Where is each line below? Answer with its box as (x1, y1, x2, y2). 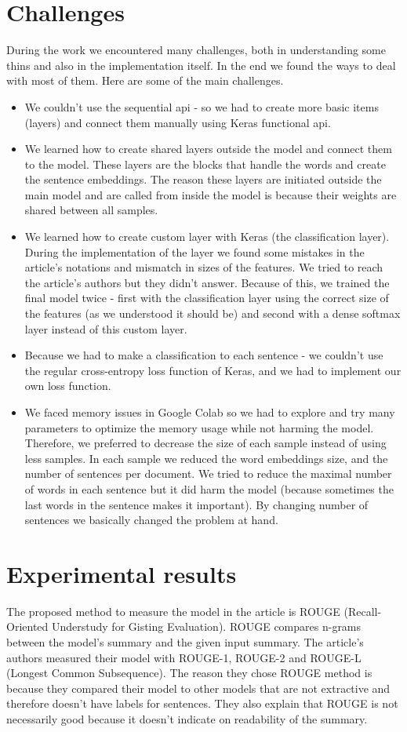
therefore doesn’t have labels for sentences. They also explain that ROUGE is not (6, 695, 398, 712)
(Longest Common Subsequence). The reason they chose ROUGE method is (6, 665, 372, 681)
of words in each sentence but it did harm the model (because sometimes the (24, 480, 394, 497)
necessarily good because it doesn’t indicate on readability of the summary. (6, 711, 368, 727)
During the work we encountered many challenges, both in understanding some (6, 42, 386, 58)
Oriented (6, 618, 49, 635)
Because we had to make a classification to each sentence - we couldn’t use (24, 347, 383, 363)
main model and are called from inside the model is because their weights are (24, 186, 397, 202)
